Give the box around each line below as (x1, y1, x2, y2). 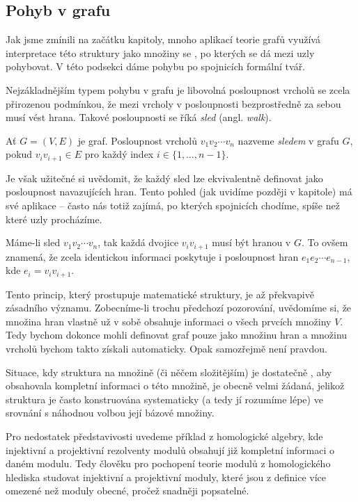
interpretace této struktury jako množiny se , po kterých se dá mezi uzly (6, 45, 315, 60)
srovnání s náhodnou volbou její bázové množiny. (6, 405, 215, 420)
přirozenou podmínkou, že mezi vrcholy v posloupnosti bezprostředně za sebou (6, 96, 341, 111)
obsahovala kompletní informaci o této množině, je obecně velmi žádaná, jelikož (6, 378, 345, 393)
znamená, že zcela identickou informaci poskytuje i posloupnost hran (6, 249, 299, 264)
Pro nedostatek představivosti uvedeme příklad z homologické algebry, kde (6, 429, 323, 444)
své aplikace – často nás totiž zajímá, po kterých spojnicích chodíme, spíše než (6, 198, 340, 212)
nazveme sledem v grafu (238, 133, 339, 147)
